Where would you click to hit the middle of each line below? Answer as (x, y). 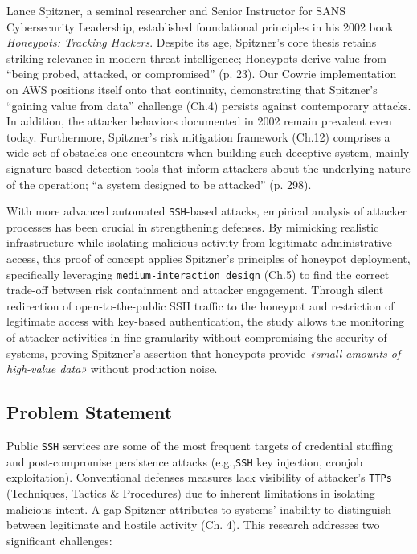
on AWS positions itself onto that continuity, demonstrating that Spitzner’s (192, 89)
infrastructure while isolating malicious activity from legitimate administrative (200, 242)
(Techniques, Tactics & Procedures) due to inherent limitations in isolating (191, 492)
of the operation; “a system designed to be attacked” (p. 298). (159, 184)
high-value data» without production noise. (112, 369)
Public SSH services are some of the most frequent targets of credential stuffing (200, 445)
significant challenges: (59, 540)
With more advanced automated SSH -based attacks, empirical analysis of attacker (207, 211)
